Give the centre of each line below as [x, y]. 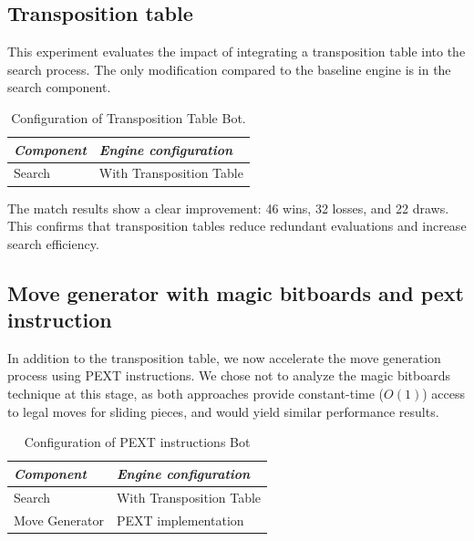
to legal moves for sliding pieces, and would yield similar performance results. [223, 411]
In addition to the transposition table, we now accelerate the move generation [224, 357]
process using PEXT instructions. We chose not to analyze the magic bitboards [229, 375]
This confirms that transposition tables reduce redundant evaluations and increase [237, 226]
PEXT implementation [180, 520]
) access [444, 394]
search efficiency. [53, 243]
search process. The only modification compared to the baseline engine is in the [229, 69]
